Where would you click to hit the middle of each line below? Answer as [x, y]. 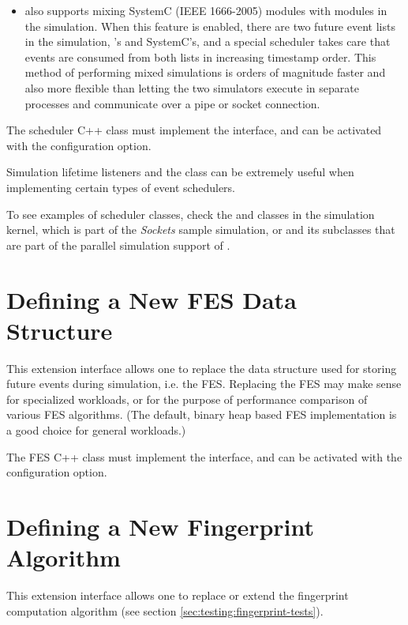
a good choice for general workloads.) [96, 430]
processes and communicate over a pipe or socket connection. [172, 103]
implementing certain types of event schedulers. [121, 187]
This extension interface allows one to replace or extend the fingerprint [178, 595]
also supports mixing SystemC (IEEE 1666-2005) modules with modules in [206, 10]
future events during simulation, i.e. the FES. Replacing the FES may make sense [204, 384]
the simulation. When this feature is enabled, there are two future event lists [210, 26]
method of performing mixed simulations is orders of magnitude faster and [205, 72]
